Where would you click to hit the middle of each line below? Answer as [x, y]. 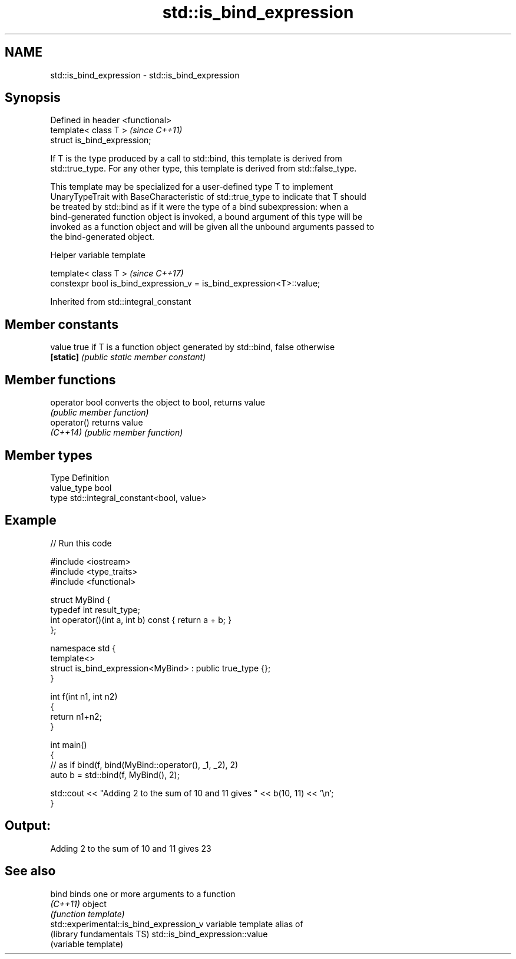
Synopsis [33, 98]
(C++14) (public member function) [117, 433]
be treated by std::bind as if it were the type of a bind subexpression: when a [199, 207]
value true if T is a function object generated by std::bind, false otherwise [193, 347]
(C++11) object [78, 904]
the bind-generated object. [102, 237]
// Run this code [81, 543]
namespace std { [83, 648]
